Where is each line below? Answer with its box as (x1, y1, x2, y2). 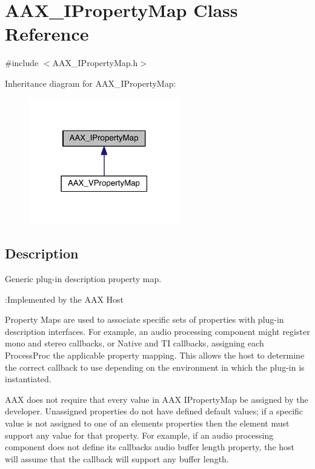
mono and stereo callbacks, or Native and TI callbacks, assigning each (5, 337, 264, 349)
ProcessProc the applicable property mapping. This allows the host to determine (5, 348, 305, 361)
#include (5, 56, 39, 69)
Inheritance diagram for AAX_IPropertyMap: (5, 76, 176, 89)
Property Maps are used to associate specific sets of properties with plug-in (5, 313, 284, 326)
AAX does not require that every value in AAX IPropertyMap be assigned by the (5, 393, 308, 405)
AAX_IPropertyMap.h (52, 56, 138, 69)
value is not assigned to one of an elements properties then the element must (5, 416, 290, 429)
